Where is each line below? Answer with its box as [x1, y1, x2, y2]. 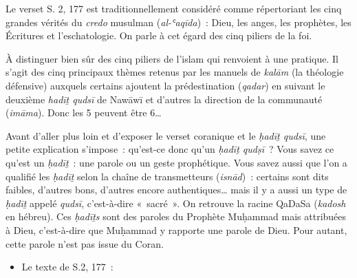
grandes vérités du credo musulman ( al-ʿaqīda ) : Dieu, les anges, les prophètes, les [6, 14, 351, 29]
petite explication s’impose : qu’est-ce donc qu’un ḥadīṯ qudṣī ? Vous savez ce [6, 142, 334, 156]
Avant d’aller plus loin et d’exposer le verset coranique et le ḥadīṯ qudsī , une [6, 128, 326, 142]
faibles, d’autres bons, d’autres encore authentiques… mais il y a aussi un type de [6, 182, 347, 197]
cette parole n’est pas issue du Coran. [6, 236, 164, 250]
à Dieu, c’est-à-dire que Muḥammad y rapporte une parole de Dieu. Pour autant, [6, 222, 347, 237]
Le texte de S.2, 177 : [21, 259, 113, 274]
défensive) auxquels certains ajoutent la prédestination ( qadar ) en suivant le [6, 78, 325, 92]
